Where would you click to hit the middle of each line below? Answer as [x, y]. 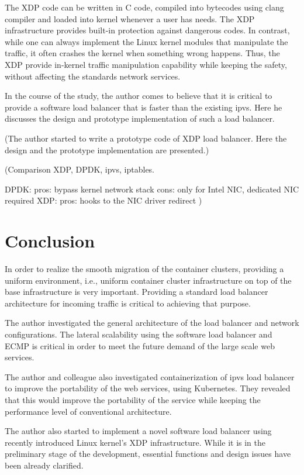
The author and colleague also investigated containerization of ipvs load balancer [150, 376]
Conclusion [50, 241]
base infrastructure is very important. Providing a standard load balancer [137, 292]
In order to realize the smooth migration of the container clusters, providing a [144, 269]
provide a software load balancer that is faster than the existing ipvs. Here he [144, 107]
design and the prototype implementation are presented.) [107, 149]
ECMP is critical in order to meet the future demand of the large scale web [140, 345]
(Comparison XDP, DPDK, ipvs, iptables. [80, 169]
